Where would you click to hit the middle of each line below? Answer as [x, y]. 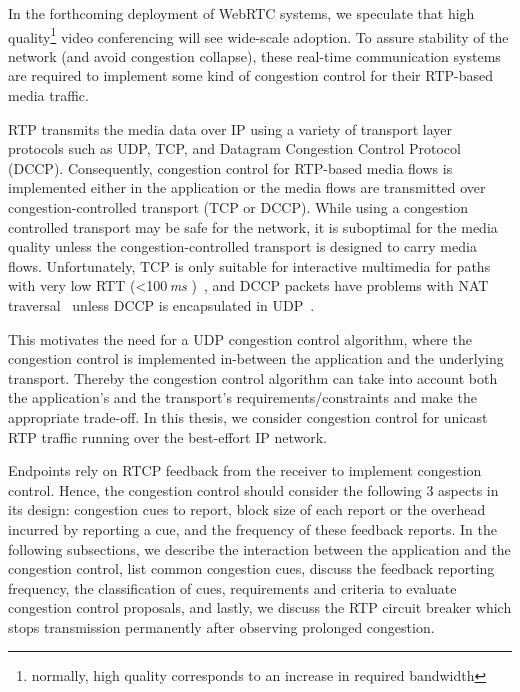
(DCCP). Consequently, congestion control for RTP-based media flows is [230, 167]
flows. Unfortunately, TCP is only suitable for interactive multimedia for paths [249, 265]
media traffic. [48, 95]
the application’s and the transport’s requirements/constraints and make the [242, 397]
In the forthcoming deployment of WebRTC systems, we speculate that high [241, 13]
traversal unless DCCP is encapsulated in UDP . [161, 304]
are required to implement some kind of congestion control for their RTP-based [251, 75]
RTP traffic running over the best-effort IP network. [167, 436]
